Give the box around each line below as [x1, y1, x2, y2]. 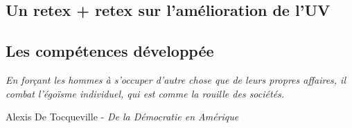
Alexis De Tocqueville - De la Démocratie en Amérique [6, 109, 239, 124]
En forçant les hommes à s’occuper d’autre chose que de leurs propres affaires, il [6, 72, 346, 86]
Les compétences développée [6, 40, 214, 62]
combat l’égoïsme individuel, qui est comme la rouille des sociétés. [6, 86, 285, 100]
